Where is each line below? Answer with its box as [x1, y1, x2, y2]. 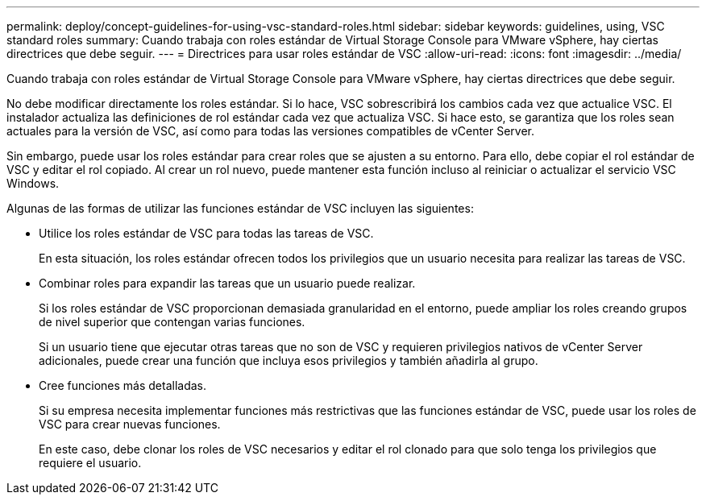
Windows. [6, 176, 60, 190]
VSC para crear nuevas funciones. [39, 417, 221, 431]
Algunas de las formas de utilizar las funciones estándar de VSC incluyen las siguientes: [6, 201, 474, 215]
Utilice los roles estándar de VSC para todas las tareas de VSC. [39, 226, 374, 240]
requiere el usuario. [39, 456, 142, 470]
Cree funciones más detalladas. [39, 379, 206, 392]
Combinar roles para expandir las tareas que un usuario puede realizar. [39, 276, 416, 290]
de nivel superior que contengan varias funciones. [39, 315, 305, 329]
